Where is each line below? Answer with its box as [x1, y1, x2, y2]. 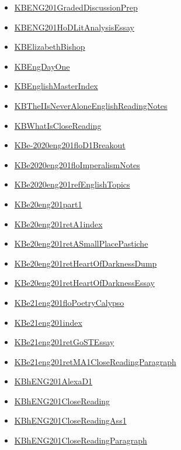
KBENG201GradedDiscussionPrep [14, 1, 138, 13]
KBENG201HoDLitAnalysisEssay [14, 21, 134, 33]
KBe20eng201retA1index [14, 217, 103, 230]
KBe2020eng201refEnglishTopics [14, 178, 130, 190]
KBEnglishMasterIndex [14, 80, 98, 92]
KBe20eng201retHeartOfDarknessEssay [14, 277, 155, 289]
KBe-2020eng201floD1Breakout [14, 139, 126, 151]
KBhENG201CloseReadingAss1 [14, 414, 127, 427]
